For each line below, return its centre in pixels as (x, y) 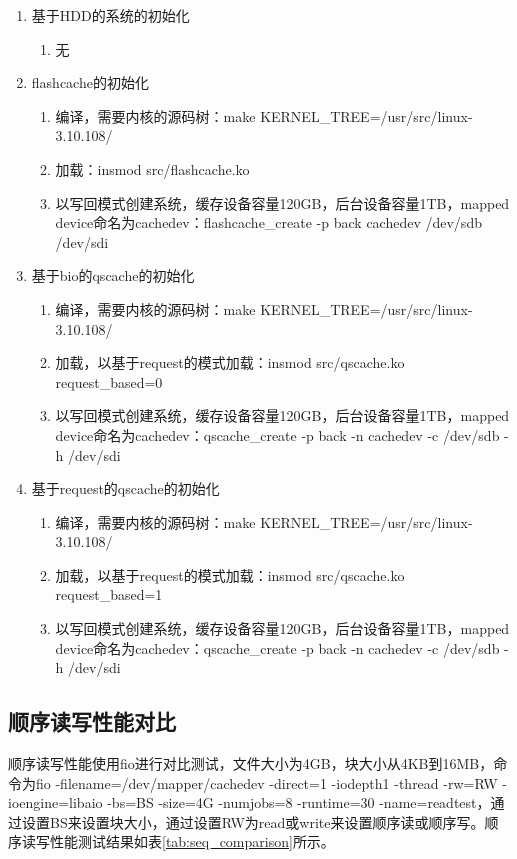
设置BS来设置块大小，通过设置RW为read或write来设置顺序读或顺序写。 (253, 821)
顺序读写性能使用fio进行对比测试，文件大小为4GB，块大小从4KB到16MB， (251, 763)
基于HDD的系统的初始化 (110, 15)
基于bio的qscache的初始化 (113, 275)
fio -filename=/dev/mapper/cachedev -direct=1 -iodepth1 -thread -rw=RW (266, 782)
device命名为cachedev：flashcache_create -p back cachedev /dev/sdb (268, 222)
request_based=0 (109, 381)
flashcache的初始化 (90, 82)
